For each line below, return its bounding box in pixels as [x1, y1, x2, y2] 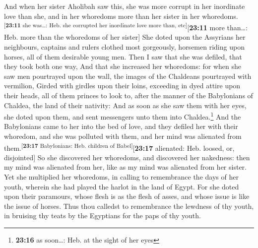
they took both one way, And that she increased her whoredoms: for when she [4, 61, 242, 71]
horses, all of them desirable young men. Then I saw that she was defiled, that [4, 51, 242, 62]
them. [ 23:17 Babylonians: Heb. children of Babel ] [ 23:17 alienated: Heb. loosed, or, [4, 141, 235, 153]
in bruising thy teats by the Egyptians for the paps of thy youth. [4, 210, 201, 221]
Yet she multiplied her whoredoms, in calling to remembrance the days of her [4, 172, 239, 182]
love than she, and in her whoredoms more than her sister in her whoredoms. [4, 10, 238, 21]
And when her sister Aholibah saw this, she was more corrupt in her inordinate [4, 1, 245, 11]
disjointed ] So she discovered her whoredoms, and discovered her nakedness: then [4, 152, 250, 162]
